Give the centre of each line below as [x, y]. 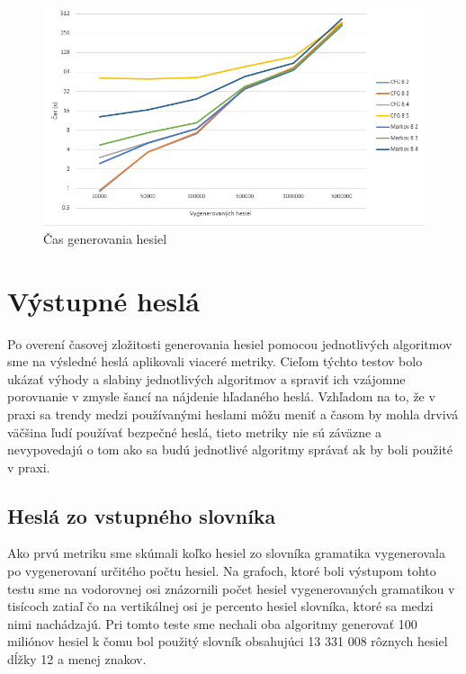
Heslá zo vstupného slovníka [142, 515]
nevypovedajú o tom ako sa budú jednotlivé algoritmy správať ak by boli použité [230, 449]
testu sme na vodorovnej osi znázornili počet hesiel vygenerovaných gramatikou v [231, 588]
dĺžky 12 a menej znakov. [77, 659]
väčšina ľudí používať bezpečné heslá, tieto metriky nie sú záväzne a [194, 431]
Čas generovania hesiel [105, 238]
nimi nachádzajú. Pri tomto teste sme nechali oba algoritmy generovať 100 [212, 623]
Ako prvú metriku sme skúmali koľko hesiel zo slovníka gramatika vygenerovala [226, 553]
